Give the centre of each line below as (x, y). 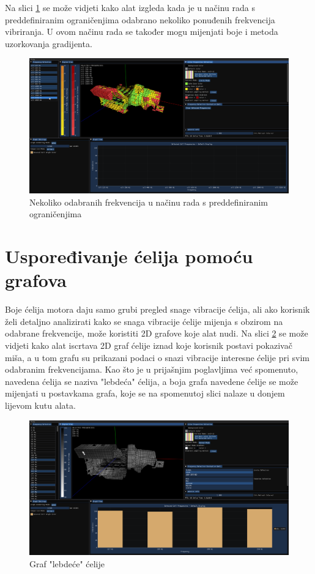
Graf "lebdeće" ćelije (67, 563)
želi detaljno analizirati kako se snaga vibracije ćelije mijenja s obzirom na (144, 321)
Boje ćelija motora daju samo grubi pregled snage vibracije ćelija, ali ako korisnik (157, 309)
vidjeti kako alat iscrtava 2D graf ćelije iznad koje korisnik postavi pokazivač (149, 345)
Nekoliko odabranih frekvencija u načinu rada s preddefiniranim (149, 202)
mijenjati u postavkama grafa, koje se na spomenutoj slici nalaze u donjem (145, 393)
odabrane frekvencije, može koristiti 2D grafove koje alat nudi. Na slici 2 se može (157, 333)
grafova (36, 280)
